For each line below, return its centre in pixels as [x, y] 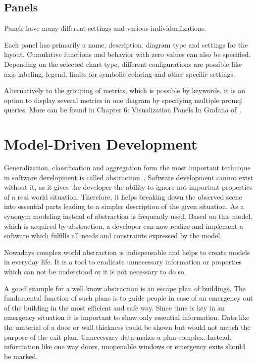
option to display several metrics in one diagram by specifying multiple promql [124, 100]
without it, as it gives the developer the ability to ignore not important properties [128, 187]
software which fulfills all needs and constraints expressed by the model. [113, 235]
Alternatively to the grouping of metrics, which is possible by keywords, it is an [125, 90]
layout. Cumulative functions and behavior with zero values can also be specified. [127, 54]
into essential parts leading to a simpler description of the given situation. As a [124, 206]
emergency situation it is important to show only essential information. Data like [127, 317]
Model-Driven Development [101, 144]
